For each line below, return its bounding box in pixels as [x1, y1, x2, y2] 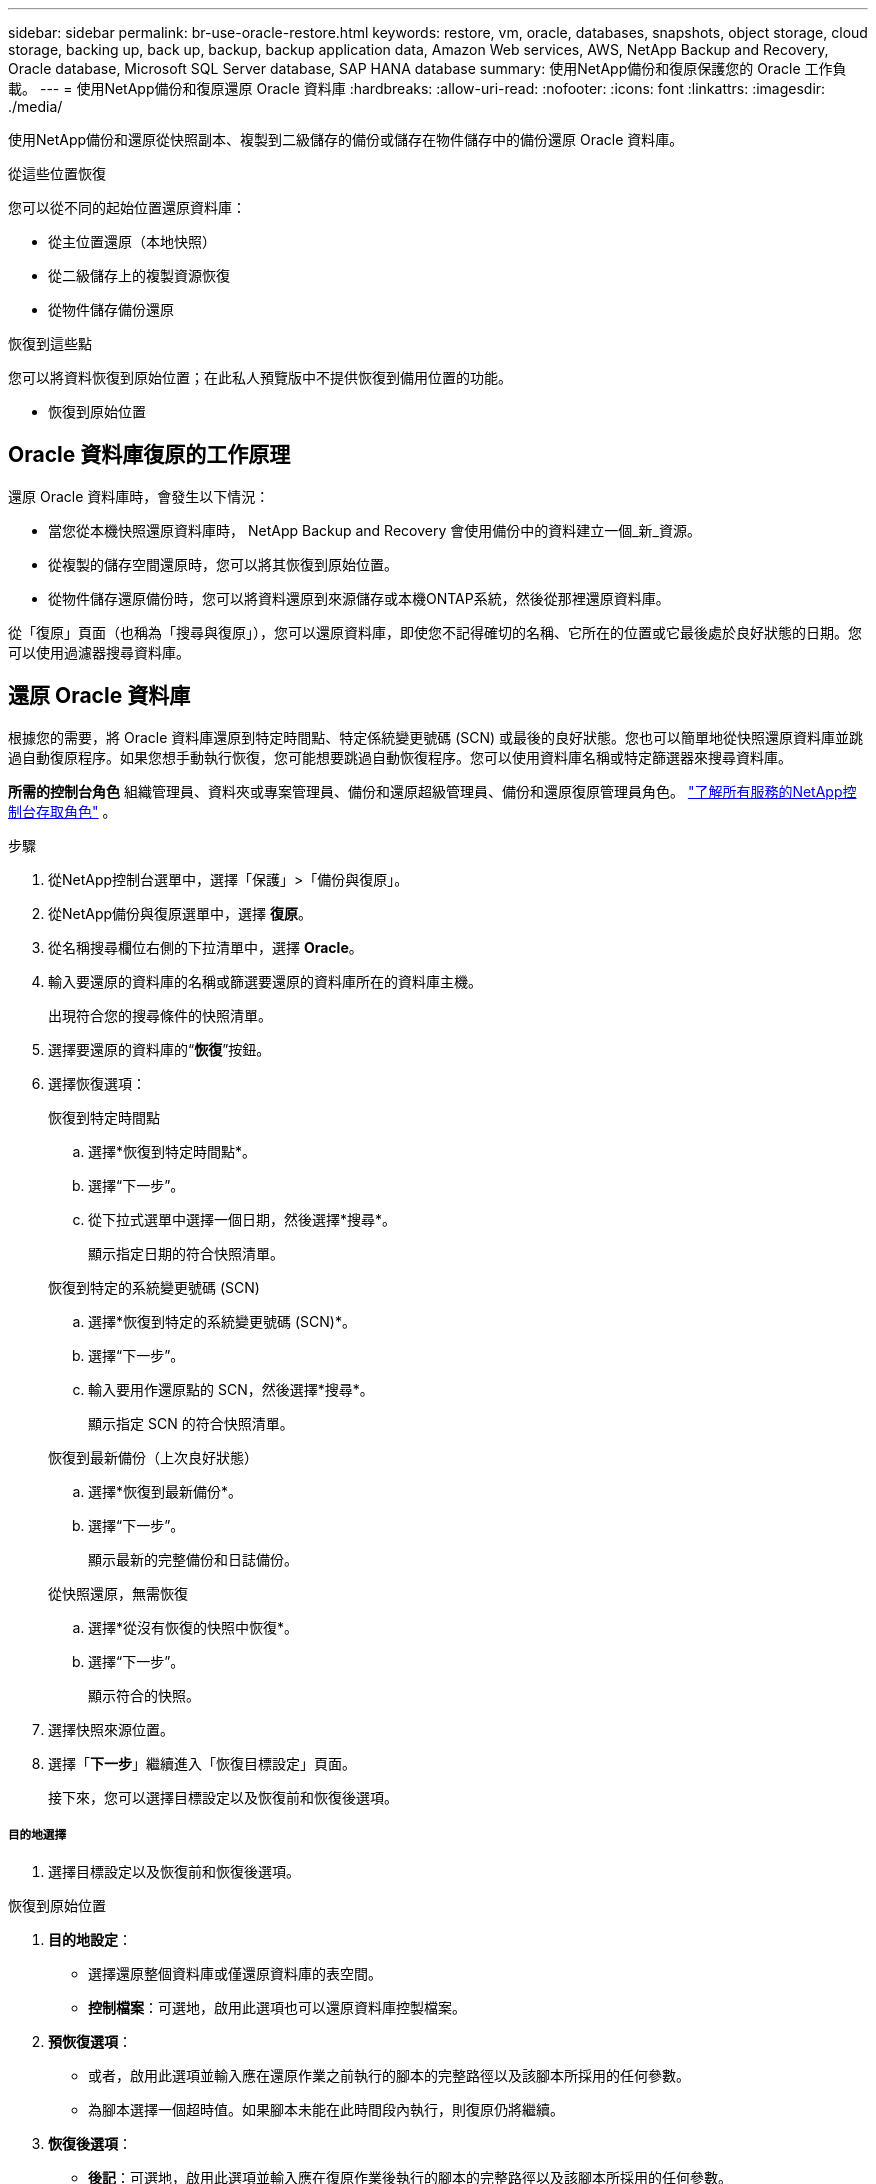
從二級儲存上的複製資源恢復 [48, 267, 230, 284]
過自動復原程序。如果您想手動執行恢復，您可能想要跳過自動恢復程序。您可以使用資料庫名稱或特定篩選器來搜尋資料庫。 [8, 748, 792, 766]
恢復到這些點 [8, 335, 92, 352]
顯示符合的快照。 [88, 1686, 200, 1704]
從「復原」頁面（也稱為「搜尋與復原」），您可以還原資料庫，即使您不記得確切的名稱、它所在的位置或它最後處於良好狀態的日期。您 [8, 623, 862, 641]
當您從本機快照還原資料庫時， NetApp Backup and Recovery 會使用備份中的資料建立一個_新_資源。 [48, 521, 702, 539]
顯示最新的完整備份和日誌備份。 [88, 1550, 298, 1568]
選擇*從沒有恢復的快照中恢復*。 [88, 1618, 299, 1636]
